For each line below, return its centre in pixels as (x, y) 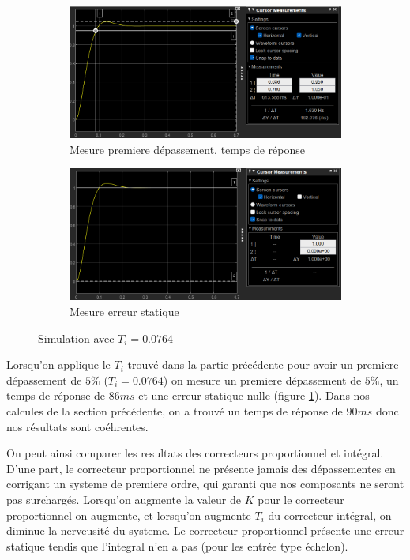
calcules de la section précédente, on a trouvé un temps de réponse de (175, 410)
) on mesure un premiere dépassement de (262, 380)
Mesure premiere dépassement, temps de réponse (187, 149)
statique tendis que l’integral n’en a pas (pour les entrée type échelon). (177, 545)
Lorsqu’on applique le (58, 365)
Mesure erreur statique (124, 312)
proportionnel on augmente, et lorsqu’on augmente (129, 515)
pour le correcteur (301, 499)
